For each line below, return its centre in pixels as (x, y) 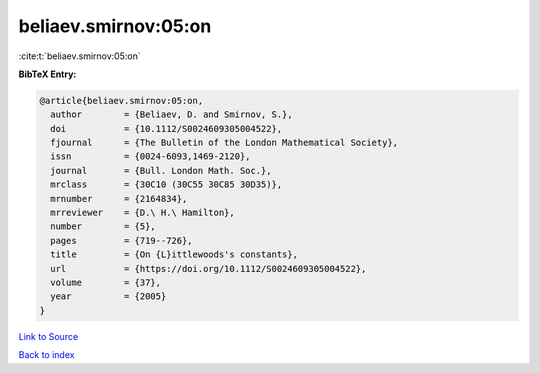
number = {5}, (103, 226)
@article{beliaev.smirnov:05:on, (121, 100)
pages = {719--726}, (122, 240)
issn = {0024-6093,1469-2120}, (150, 156)
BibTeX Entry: (47, 74)
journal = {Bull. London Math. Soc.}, (161, 170)
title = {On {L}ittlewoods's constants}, (174, 254)
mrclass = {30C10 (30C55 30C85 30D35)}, (166, 184)
